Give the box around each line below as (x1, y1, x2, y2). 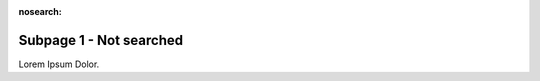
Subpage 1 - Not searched (18, 31, 184, 49)
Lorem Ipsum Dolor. (18, 58, 100, 70)
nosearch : (18, 6, 62, 17)
